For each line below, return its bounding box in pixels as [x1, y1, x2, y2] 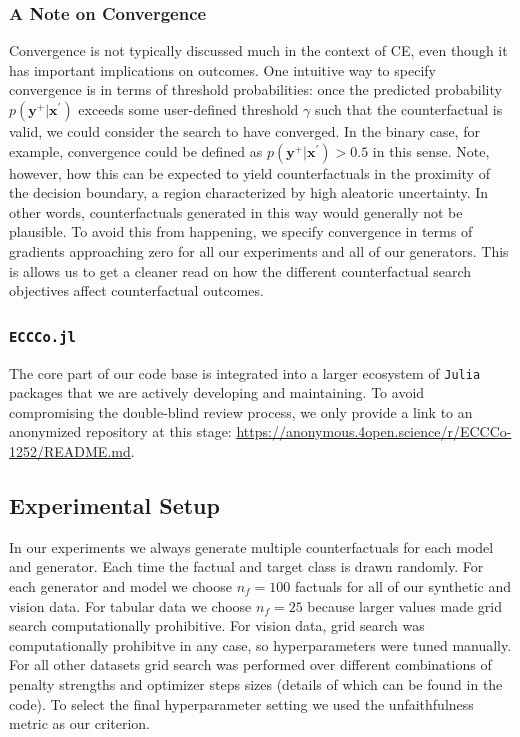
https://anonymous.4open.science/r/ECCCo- [236, 421, 512, 442]
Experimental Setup [9, 489, 220, 520]
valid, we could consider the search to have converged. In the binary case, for [9, 121, 480, 141]
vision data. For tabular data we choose [9, 595, 252, 616]
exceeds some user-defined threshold [78, 99, 299, 119]
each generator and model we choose [9, 575, 232, 596]
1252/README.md [9, 440, 131, 461]
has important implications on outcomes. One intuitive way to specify [9, 59, 436, 80]
